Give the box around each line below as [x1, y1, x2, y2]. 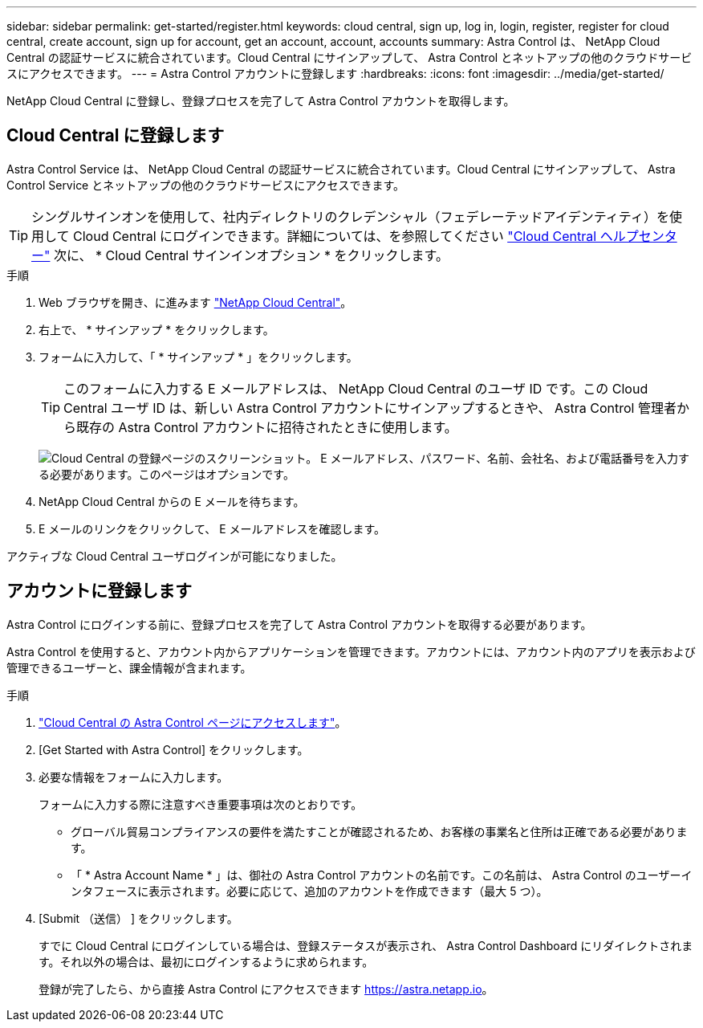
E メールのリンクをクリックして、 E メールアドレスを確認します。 [39, 521, 386, 536]
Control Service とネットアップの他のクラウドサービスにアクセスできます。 [6, 177, 405, 192]
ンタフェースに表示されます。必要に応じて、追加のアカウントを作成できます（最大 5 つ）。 [71, 883, 548, 898]
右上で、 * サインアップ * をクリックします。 [39, 322, 274, 337]
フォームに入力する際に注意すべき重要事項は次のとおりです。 [39, 797, 363, 811]
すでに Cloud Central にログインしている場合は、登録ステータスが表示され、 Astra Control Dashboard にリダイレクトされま [39, 938, 693, 953]
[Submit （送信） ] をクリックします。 [39, 911, 238, 925]
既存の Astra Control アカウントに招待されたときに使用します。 [76, 418, 457, 435]
